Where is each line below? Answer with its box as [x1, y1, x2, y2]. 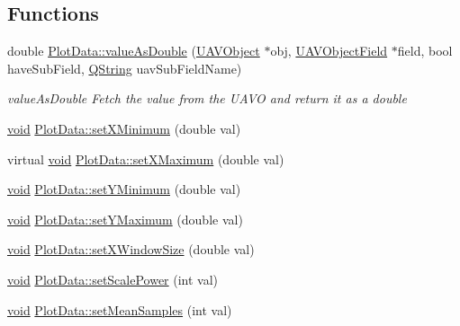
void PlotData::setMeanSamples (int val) [7, 300, 232, 319]
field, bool [397, 41, 453, 60]
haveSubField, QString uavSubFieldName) [7, 58, 242, 77]
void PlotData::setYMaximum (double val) [7, 209, 243, 228]
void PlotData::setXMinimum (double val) [7, 119, 241, 137]
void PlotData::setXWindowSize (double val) [7, 240, 255, 259]
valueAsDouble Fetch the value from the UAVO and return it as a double [7, 89, 407, 108]
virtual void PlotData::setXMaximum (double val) [7, 149, 284, 168]
